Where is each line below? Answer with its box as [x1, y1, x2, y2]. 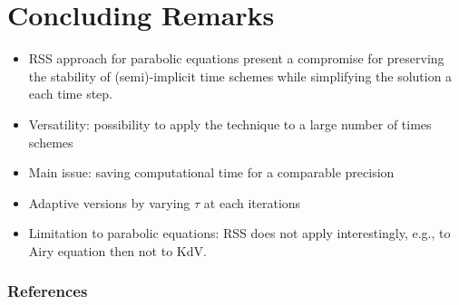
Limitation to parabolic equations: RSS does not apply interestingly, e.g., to [28, 224, 451, 243]
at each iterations [203, 193, 301, 212]
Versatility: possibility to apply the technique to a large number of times [28, 114, 432, 133]
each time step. [28, 84, 113, 103]
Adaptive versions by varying [28, 193, 190, 212]
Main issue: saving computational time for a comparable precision [28, 163, 395, 182]
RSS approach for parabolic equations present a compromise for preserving [28, 49, 444, 68]
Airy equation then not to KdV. [28, 241, 207, 260]
